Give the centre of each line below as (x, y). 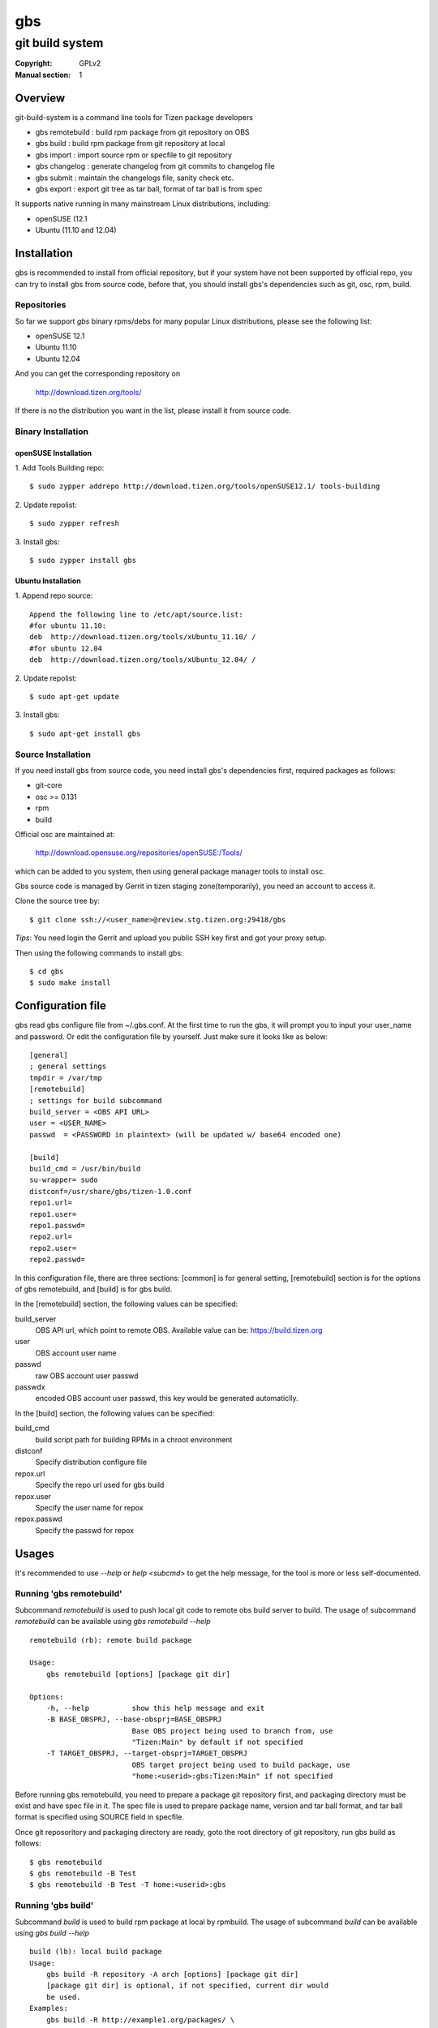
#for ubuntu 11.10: (68, 626)
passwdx (30, 1387)
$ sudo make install (70, 983)
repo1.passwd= (57, 1225)
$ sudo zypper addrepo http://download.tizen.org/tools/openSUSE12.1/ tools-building (205, 486)
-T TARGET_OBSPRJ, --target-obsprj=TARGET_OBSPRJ (146, 1753)
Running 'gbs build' (54, 1906)
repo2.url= (51, 1237)
